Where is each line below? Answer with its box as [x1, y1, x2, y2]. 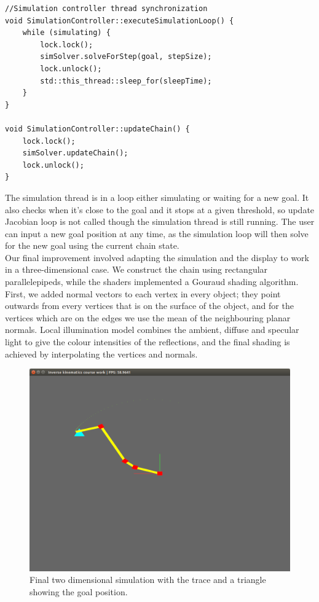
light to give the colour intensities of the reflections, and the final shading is [5, 335, 290, 348]
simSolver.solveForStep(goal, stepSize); [40, 52, 212, 61]
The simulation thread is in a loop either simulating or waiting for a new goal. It [5, 190, 309, 203]
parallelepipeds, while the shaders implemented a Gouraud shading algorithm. [5, 275, 299, 288]
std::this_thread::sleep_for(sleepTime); [40, 76, 212, 85]
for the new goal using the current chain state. [5, 239, 179, 252]
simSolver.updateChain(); [22, 149, 128, 158]
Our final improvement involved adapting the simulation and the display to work [5, 251, 309, 264]
